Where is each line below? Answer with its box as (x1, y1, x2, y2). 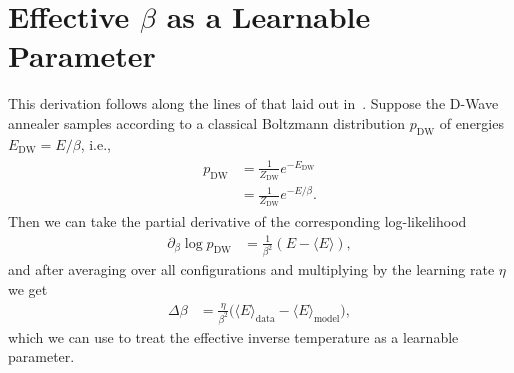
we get (8, 279, 48, 300)
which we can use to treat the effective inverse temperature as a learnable (8, 326, 459, 347)
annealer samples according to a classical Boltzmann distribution (8, 112, 405, 133)
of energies (439, 112, 504, 133)
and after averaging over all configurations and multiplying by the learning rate (8, 259, 495, 280)
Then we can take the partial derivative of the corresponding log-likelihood (8, 211, 467, 232)
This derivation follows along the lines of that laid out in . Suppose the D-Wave (8, 93, 499, 114)
